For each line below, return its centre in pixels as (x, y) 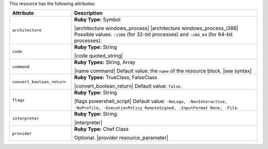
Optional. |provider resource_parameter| (121, 138)
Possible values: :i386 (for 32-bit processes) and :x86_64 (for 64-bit (153, 35)
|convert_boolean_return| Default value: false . (128, 86)
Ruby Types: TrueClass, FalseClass (116, 78)
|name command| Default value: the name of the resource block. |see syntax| (163, 71)
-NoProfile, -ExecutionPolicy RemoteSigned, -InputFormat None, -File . (156, 107)
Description (88, 13)
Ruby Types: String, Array (105, 62)
